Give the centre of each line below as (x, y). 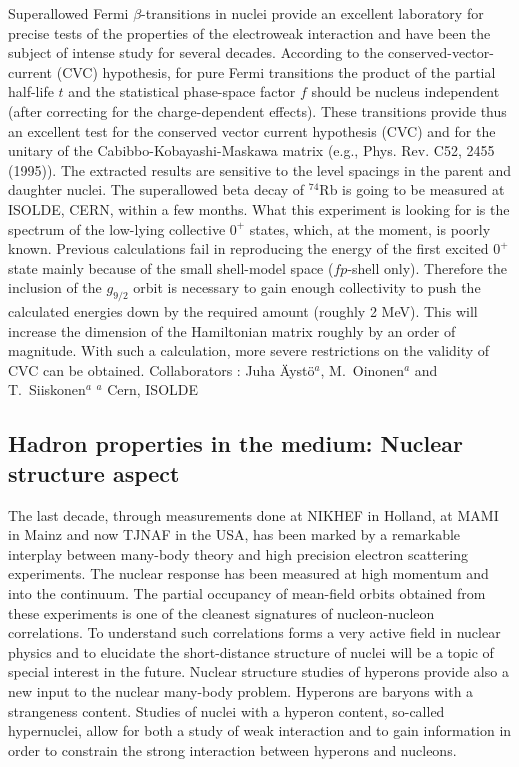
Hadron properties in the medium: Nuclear (236, 443)
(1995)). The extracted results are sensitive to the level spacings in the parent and (260, 169)
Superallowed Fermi (68, 13)
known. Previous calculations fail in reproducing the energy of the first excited (248, 248)
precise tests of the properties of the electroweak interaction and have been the (249, 32)
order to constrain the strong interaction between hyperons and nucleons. (232, 749)
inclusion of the (55, 287)
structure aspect (94, 472)
